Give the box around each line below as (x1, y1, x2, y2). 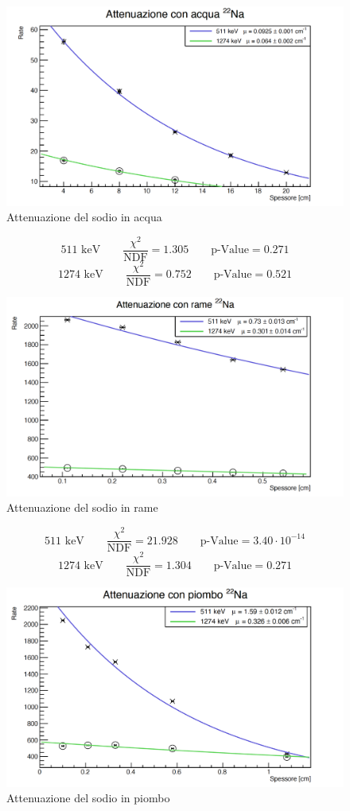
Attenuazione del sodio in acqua (6, 209, 162, 225)
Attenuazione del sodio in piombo (6, 790, 170, 806)
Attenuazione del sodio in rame (6, 499, 158, 516)
